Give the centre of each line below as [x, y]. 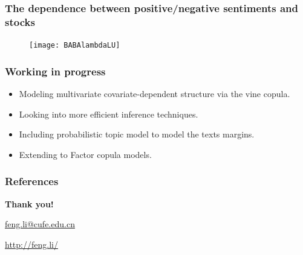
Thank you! [29, 203]
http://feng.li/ [31, 244]
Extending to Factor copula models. [85, 154]
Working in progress [55, 71]
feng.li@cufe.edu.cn [40, 224]
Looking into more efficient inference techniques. [109, 114]
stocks [20, 21]
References [32, 181]
